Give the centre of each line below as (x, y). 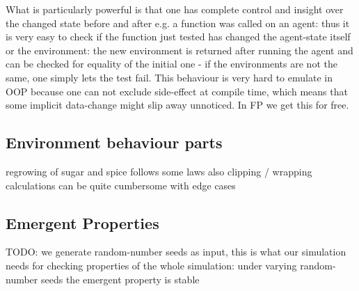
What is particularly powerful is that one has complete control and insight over (175, 9)
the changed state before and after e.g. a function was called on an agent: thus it (178, 23)
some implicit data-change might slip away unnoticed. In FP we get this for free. (177, 105)
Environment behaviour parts (114, 142)
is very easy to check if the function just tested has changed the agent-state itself (178, 37)
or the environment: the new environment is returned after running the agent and (179, 50)
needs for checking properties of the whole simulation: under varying (151, 265)
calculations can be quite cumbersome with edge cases (121, 185)
